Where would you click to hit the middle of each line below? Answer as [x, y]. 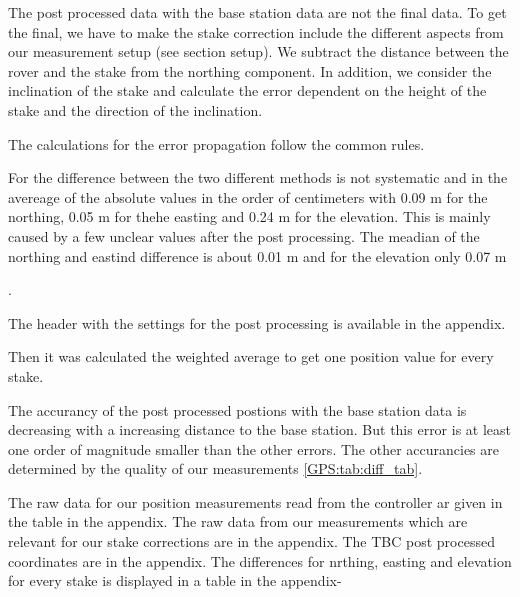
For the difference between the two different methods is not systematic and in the [258, 177]
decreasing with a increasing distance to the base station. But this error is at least [260, 429]
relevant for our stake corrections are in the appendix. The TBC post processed [251, 541]
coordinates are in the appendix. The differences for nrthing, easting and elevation [260, 560]
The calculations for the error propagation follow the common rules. [216, 143]
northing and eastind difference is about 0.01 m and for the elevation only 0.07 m [257, 255]
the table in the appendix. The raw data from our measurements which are [238, 521]
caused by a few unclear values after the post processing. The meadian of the [244, 235]
